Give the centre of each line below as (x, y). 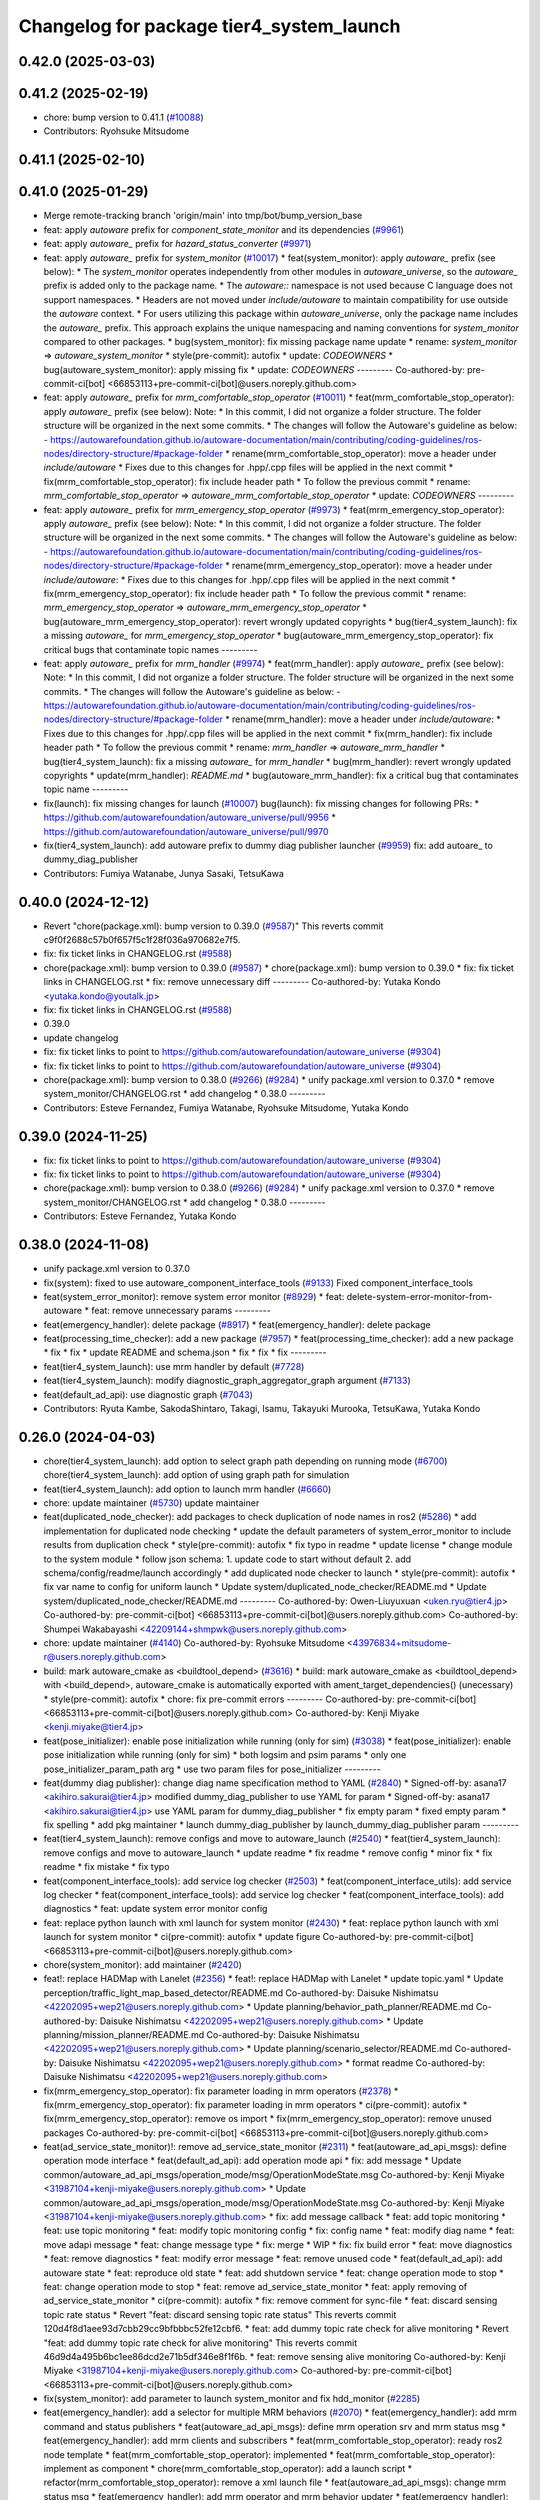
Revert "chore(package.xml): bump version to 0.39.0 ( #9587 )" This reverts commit (213, 926)
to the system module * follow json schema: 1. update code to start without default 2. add (227, 1559)
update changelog (81, 1037)
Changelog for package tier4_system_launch (209, 26)
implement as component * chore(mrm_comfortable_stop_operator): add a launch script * (228, 2469)
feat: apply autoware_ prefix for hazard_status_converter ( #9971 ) (177, 244)
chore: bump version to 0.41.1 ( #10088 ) (123, 117)
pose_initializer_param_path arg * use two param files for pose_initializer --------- (212, 1769)
